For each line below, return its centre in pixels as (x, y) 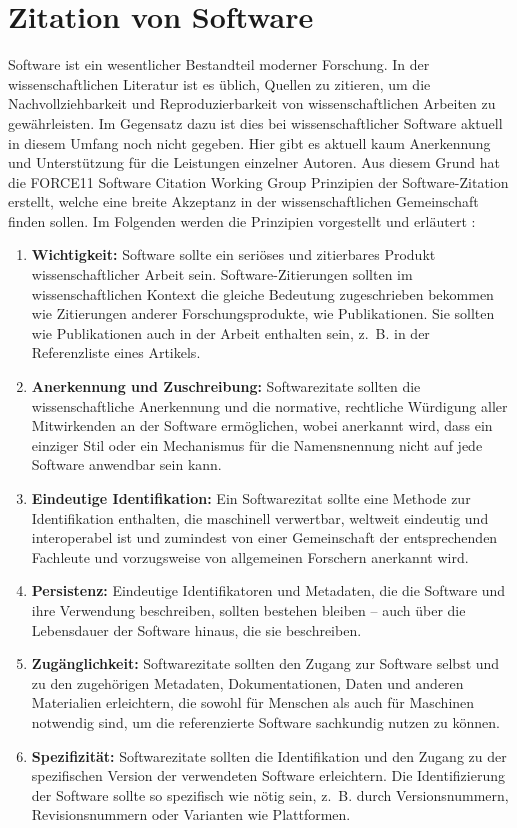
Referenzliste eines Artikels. (116, 352)
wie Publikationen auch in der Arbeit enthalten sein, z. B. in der (230, 332)
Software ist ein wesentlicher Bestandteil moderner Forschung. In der (219, 64)
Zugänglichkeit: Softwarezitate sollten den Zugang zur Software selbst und (265, 663)
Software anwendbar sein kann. (126, 464)
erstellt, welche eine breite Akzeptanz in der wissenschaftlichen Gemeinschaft (243, 201)
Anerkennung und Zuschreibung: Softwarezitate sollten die (226, 386)
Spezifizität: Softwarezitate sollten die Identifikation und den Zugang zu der (269, 755)
